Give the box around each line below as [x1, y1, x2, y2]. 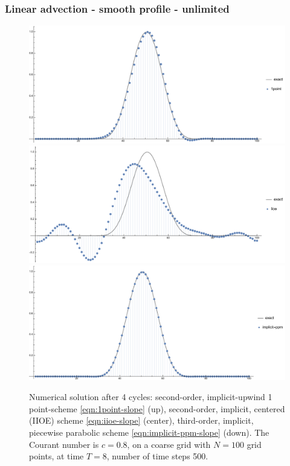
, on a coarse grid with [127, 438, 211, 450]
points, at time [29, 450, 84, 462]
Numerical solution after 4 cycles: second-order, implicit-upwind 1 [29, 390, 272, 403]
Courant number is [29, 438, 99, 450]
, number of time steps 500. [106, 450, 208, 462]
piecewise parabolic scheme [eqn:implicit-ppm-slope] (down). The [29, 426, 269, 438]
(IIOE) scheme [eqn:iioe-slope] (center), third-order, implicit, [29, 414, 254, 427]
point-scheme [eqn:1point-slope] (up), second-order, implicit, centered [29, 402, 285, 415]
